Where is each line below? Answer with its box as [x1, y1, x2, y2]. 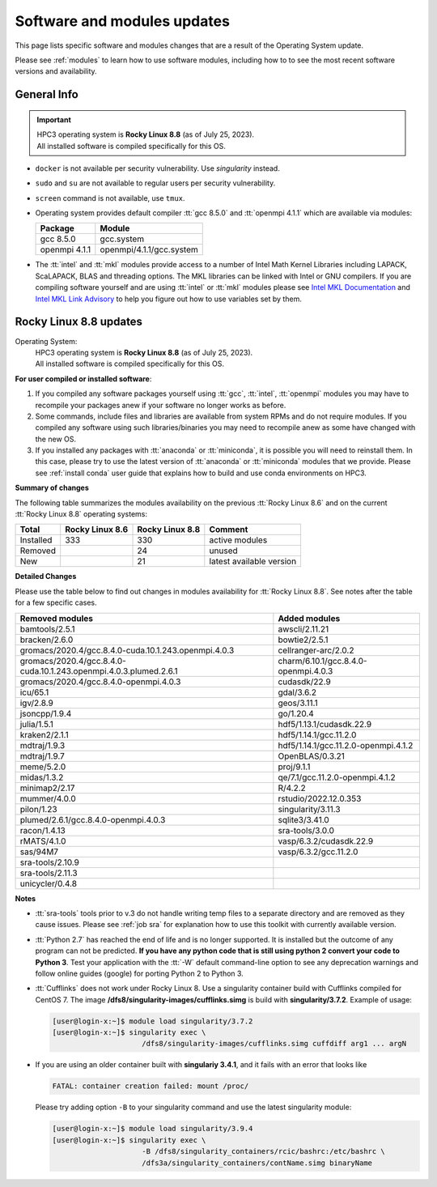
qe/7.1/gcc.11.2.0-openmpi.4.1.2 [278, 772, 396, 783]
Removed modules [19, 612, 93, 623]
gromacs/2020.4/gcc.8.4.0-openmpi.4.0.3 [19, 676, 181, 687]
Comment [209, 524, 248, 535]
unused [209, 545, 238, 556]
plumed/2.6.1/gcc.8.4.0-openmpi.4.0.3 [19, 814, 166, 825]
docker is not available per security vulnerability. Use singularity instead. [35, 163, 281, 173]
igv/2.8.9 [19, 697, 54, 708]
